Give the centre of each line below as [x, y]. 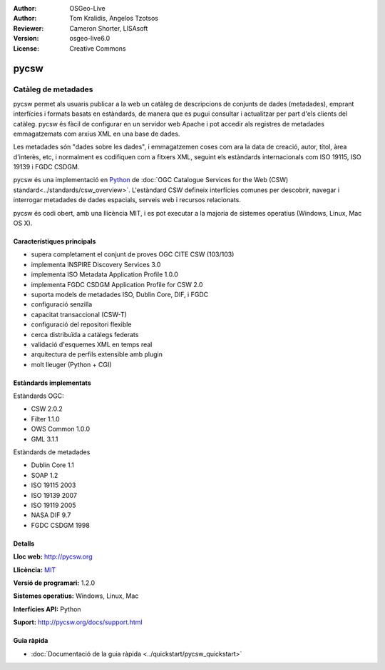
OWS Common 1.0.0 [61, 429]
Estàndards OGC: [38, 396]
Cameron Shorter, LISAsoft [109, 28]
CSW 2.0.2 [47, 409]
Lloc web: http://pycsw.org [53, 556]
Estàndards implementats [52, 383]
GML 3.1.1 [45, 439]
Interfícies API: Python [47, 609]
